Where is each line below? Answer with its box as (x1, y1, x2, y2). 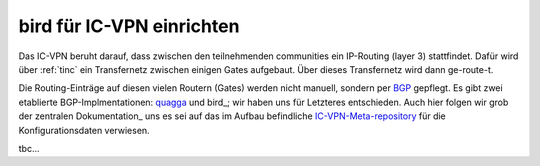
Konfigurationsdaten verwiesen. (18, 124, 150, 136)
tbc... (18, 142, 40, 154)
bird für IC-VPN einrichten (18, 15, 240, 37)
